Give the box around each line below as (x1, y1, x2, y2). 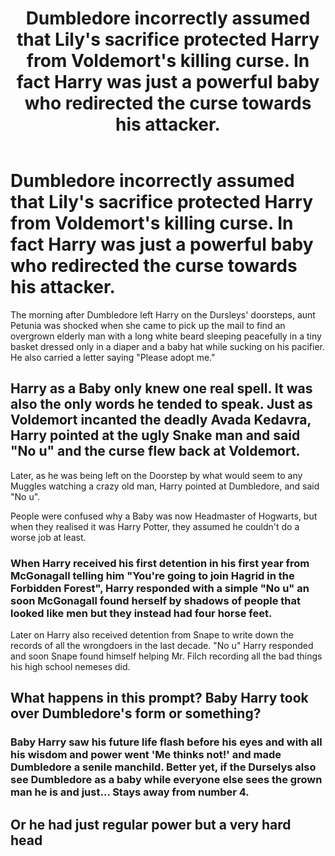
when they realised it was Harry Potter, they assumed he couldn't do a (10, 520, 300, 532)
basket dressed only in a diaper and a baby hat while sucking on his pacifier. (10, 340, 325, 352)
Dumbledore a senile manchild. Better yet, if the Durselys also (10, 760, 317, 774)
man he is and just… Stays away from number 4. (10, 785, 250, 799)
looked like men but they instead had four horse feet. (10, 606, 273, 620)
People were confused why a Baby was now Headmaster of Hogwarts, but (10, 510, 318, 522)
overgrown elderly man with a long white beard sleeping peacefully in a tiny (10, 330, 322, 342)
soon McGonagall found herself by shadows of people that (10, 593, 302, 607)
